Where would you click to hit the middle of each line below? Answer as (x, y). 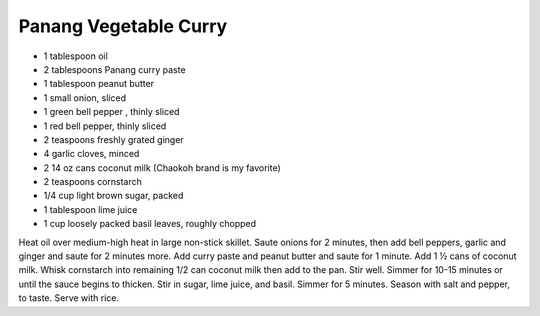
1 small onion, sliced (85, 97)
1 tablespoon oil (76, 56)
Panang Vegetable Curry (123, 26)
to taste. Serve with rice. (69, 298)
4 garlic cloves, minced (91, 154)
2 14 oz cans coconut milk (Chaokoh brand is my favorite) (162, 167)
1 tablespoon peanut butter (99, 84)
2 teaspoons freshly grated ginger (113, 139)
